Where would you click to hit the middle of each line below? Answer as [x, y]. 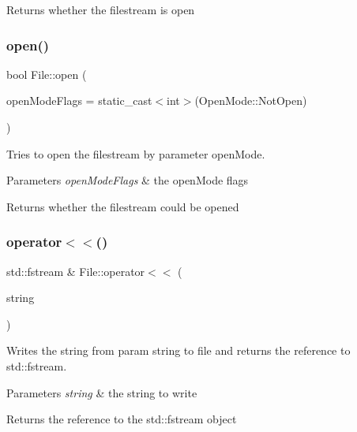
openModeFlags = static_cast [79, 101]
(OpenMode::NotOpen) [251, 101]
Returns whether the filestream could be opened [123, 206]
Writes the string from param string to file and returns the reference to [178, 350]
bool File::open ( [47, 74]
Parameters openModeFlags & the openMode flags [128, 180]
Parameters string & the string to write [102, 392]
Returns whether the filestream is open [101, 9]
